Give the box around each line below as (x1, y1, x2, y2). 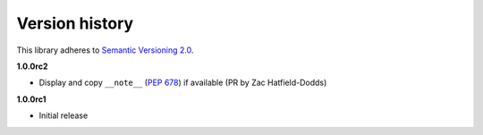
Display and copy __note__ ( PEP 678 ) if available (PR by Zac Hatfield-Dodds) (38, 77, 327, 89)
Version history (16, 13, 134, 33)
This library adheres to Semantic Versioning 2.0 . (16, 45, 194, 55)
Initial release (38, 110, 89, 121)
